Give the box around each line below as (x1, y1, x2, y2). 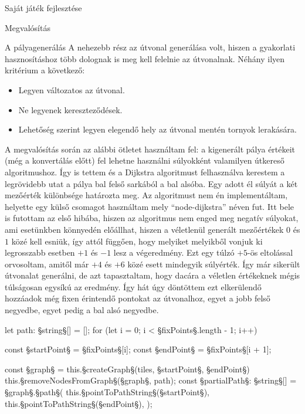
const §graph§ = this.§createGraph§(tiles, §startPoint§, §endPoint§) (5, 362, 250, 375)
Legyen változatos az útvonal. (18, 83, 125, 96)
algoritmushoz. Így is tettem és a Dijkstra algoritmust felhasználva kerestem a (5, 165, 285, 178)
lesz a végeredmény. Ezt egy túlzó (113, 246, 235, 259)
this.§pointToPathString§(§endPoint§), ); (5, 397, 152, 409)
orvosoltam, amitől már (5, 257, 89, 270)
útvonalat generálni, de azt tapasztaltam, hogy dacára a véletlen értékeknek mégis (5, 269, 300, 281)
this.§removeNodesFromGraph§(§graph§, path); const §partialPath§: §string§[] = (5, 374, 297, 386)
